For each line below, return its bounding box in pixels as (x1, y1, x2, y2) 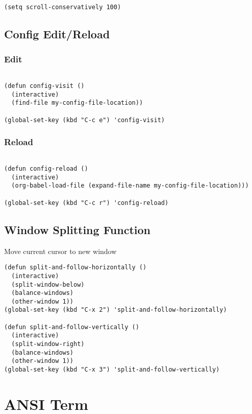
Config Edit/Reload (4, 26, 110, 41)
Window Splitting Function (4, 221, 150, 237)
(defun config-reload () (4, 165, 88, 173)
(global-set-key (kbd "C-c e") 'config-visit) (4, 116, 165, 124)
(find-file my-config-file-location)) (11, 99, 143, 107)
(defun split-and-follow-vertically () (4, 323, 139, 331)
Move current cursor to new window (4, 245, 117, 256)
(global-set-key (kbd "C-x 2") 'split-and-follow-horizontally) (4, 306, 227, 314)
